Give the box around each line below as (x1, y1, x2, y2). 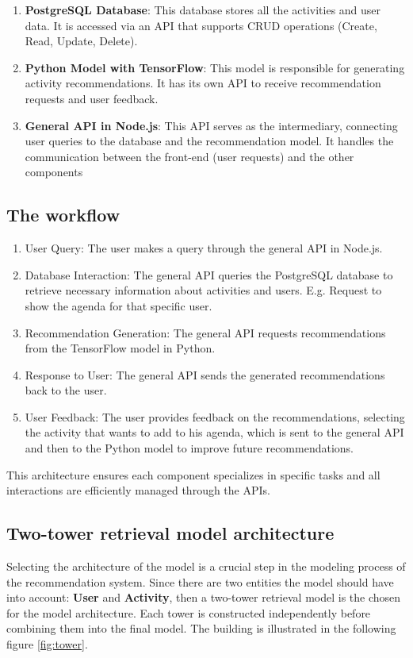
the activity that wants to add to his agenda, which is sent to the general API (25, 424, 404, 441)
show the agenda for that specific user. (25, 297, 212, 314)
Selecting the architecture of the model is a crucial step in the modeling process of (6, 558, 406, 575)
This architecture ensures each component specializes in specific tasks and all (6, 466, 380, 483)
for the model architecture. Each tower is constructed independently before (6, 604, 371, 621)
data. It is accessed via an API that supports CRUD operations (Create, (25, 17, 377, 33)
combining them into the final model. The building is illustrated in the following (6, 620, 396, 637)
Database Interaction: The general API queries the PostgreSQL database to (25, 266, 393, 283)
